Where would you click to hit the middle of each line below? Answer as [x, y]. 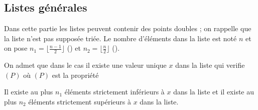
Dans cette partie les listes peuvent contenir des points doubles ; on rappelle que [128, 28]
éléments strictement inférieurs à [114, 92]
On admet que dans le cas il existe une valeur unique [85, 65]
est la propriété [75, 75]
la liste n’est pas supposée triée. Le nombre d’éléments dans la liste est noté [120, 38]
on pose [16, 48]
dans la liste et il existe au [214, 92]
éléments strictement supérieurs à [80, 101]
